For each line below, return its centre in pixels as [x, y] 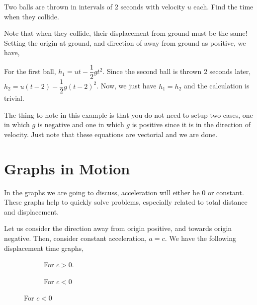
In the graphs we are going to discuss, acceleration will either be [102, 192]
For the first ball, [30, 71]
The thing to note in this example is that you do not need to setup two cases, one [128, 114]
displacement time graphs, [44, 248]
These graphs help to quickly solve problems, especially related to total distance [126, 202]
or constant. [226, 192]
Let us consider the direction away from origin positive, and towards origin [118, 228]
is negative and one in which [81, 124]
